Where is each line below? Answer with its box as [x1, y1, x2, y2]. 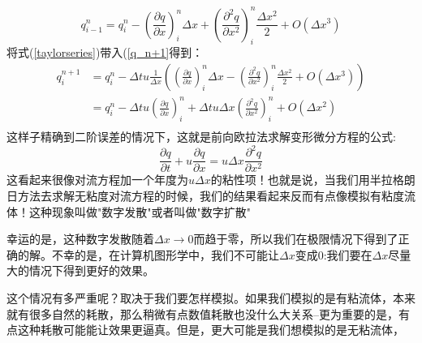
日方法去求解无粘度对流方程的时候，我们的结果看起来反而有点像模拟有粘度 [6, 187, 404, 204]
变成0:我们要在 [295, 246, 372, 263]
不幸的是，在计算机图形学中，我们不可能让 [51, 246, 279, 263]
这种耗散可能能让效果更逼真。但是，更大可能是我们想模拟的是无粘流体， [17, 321, 404, 338]
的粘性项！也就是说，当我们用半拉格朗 [210, 171, 416, 188]
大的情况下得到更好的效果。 [6, 262, 154, 279]
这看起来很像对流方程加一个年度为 [6, 171, 188, 188]
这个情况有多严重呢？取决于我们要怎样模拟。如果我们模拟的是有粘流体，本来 [6, 289, 416, 306]
